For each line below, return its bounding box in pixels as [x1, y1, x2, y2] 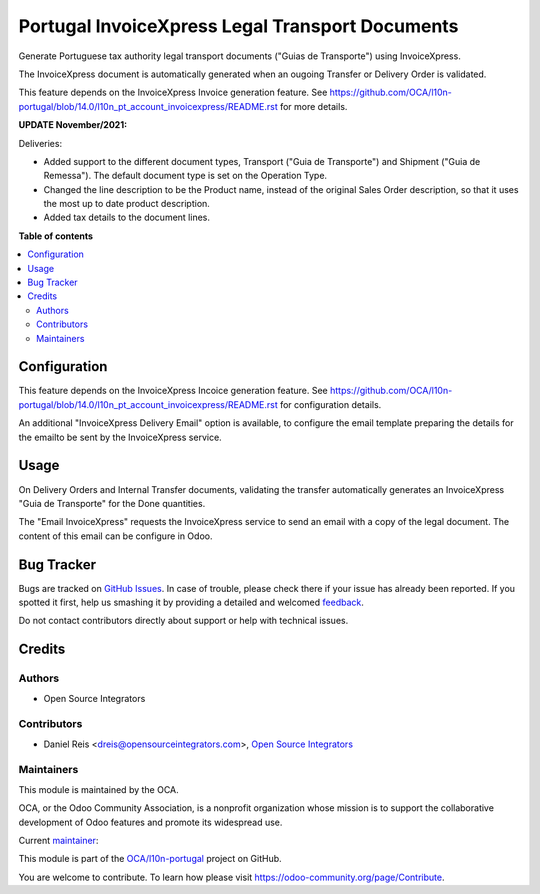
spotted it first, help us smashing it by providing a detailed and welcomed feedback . [18, 596, 365, 609]
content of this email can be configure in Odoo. [18, 530, 213, 542]
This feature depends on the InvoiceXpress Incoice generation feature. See [18, 385, 329, 397]
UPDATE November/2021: [18, 119, 128, 131]
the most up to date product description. [43, 198, 210, 210]
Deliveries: [18, 137, 63, 149]
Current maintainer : [18, 835, 99, 847]
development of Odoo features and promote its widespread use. [18, 816, 283, 828]
